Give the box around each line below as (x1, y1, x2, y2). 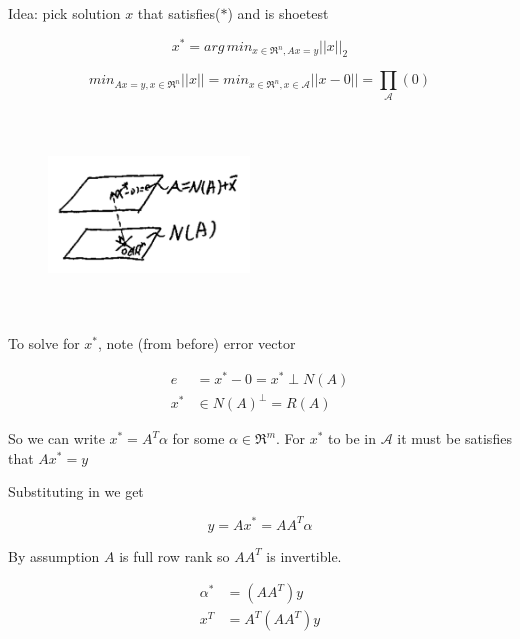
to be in (328, 428, 376, 449)
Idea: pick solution (8, 3, 121, 23)
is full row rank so (119, 545, 230, 566)
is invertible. (266, 545, 342, 566)
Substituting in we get (8, 481, 144, 502)
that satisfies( (137, 3, 221, 23)
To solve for (8, 332, 80, 353)
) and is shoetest (227, 3, 329, 23)
